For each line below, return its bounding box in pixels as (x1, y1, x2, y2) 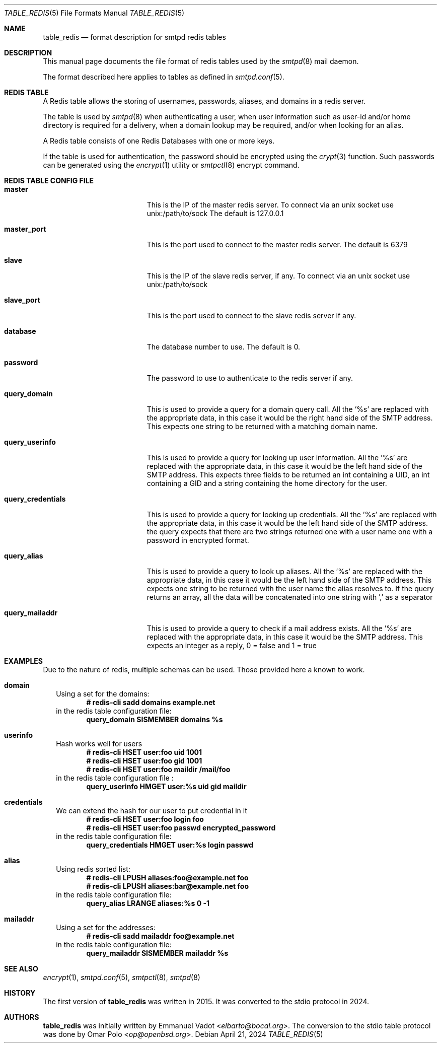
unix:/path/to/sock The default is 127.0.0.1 (146, 209, 284, 218)
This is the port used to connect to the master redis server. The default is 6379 (146, 240, 408, 249)
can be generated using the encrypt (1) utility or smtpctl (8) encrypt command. (43, 161, 300, 169)
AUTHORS (4, 1013, 39, 1021)
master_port (4, 225, 46, 233)
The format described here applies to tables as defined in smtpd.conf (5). (43, 73, 284, 81)
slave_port (4, 296, 40, 304)
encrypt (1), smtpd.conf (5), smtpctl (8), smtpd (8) (43, 973, 200, 982)
